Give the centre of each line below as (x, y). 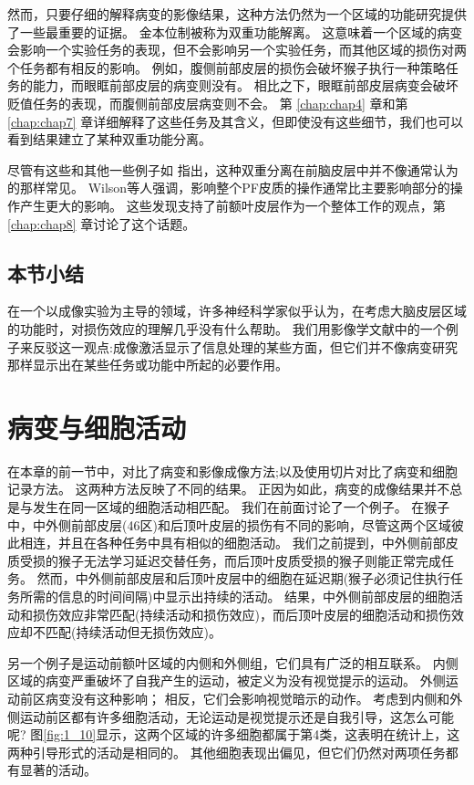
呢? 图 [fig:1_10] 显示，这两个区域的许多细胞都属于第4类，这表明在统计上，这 (234, 734)
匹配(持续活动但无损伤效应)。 (133, 632)
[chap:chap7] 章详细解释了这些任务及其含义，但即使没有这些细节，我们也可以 (236, 121)
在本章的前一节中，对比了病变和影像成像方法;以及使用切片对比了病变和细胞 (232, 471)
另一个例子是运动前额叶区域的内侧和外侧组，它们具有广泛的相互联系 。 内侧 (233, 662)
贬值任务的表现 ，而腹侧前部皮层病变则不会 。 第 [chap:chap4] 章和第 (208, 103)
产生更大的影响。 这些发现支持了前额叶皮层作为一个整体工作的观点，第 (232, 205)
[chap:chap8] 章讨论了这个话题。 (102, 223)
